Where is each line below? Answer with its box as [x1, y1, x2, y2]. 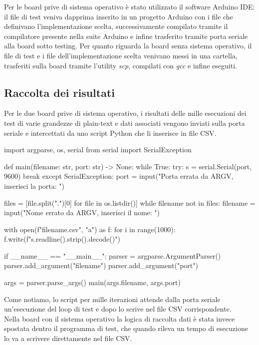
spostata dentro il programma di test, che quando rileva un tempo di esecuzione [4, 323, 248, 334]
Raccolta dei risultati [4, 84, 115, 100]
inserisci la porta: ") [4, 180, 64, 191]
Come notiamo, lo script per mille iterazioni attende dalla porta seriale [4, 294, 221, 304]
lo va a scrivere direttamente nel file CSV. [4, 333, 132, 344]
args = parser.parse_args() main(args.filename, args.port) [4, 277, 181, 288]
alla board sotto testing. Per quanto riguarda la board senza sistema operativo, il [4, 40, 252, 51]
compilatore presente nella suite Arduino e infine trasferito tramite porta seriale [4, 30, 248, 41]
